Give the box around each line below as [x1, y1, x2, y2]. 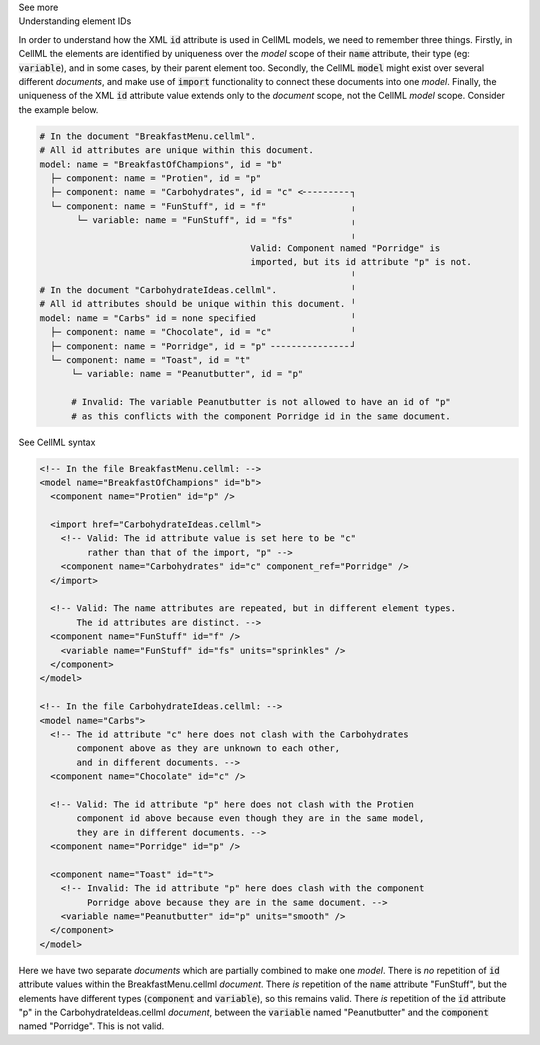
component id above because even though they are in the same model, [76, 813, 425, 824]
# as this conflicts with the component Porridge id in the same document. [71, 410, 452, 422]
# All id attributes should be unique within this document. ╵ [39, 298, 357, 310]
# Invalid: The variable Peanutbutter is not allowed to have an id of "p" [71, 396, 452, 408]
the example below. [18, 103, 99, 115]
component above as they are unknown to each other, [76, 743, 341, 754]
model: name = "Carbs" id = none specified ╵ [39, 312, 357, 324]
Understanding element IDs [18, 15, 132, 27]
